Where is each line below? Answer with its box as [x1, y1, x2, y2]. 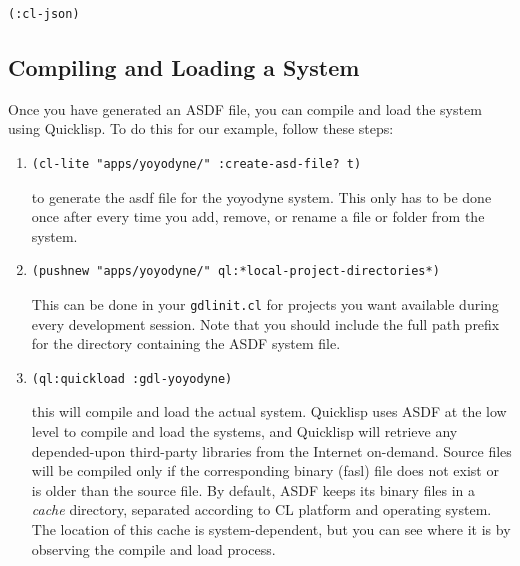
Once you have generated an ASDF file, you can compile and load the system [8, 98, 482, 119]
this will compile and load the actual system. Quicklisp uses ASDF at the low [31, 401, 507, 422]
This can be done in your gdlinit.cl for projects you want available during [31, 293, 499, 314]
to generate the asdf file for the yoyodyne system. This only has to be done [31, 186, 492, 207]
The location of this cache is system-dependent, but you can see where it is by [31, 518, 511, 539]
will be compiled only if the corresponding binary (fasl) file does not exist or [31, 460, 499, 481]
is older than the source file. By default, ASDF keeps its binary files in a [31, 479, 476, 500]
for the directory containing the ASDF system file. [31, 333, 341, 354]
